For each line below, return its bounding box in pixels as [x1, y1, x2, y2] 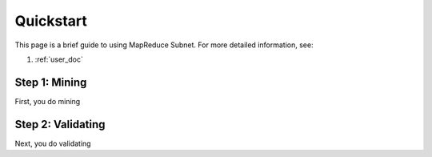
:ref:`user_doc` [34, 54, 83, 64]
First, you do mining [14, 96, 81, 106]
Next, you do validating [14, 139, 91, 148]
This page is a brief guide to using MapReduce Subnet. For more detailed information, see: [14, 40, 314, 50]
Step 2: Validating [14, 117, 106, 131]
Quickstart [14, 12, 88, 30]
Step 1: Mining [14, 75, 87, 89]
